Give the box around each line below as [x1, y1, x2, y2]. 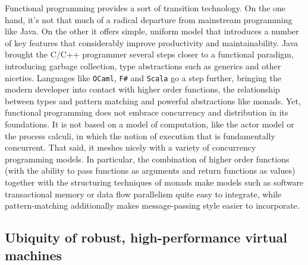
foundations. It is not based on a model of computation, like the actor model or [5, 118, 294, 130]
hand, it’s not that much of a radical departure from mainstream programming [5, 13, 293, 25]
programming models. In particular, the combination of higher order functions [5, 152, 290, 165]
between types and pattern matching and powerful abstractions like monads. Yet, [5, 94, 301, 107]
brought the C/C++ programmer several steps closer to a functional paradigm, [5, 48, 294, 60]
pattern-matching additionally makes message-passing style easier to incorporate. [5, 199, 300, 212]
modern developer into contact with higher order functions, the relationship [5, 83, 280, 95]
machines [5, 245, 62, 264]
